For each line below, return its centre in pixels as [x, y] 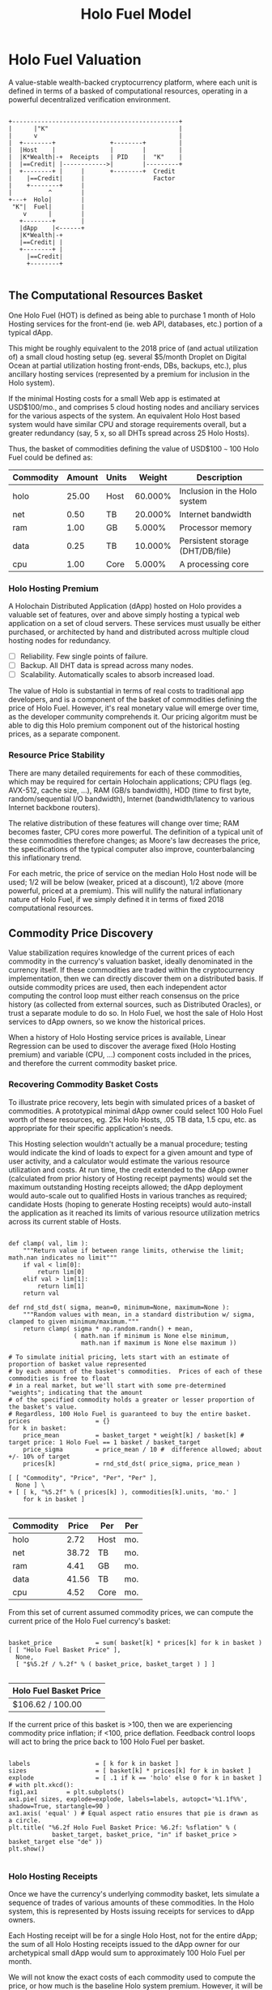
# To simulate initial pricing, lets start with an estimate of [119, 1357]
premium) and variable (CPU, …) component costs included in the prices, [130, 1055]
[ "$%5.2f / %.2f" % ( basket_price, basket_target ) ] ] [116, 1664]
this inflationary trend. [45, 857]
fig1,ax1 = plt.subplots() [67, 1792]
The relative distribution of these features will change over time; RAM [124, 823]
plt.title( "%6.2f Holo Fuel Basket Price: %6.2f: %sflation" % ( [123, 1828]
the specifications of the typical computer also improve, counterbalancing [132, 848]
